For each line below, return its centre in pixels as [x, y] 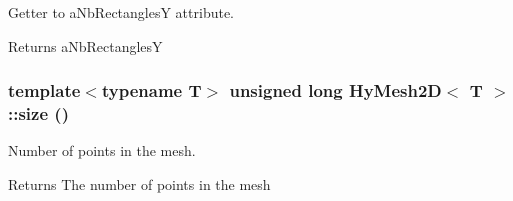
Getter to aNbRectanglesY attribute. [121, 12]
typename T [151, 90]
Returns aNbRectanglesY [85, 45]
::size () [38, 113]
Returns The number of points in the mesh [139, 183]
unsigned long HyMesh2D [335, 90]
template [44, 90]
